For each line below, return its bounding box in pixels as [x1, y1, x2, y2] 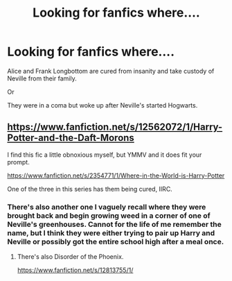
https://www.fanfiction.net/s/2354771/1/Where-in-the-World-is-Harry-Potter [7, 171, 225, 180]
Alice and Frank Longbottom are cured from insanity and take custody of [7, 67, 215, 75]
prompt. [7, 157, 30, 166]
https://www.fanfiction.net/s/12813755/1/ [17, 266, 134, 275]
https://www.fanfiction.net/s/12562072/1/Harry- [7, 121, 223, 133]
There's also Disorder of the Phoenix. [17, 253, 124, 261]
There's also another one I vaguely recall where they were [7, 202, 206, 212]
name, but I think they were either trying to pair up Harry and [7, 228, 215, 237]
